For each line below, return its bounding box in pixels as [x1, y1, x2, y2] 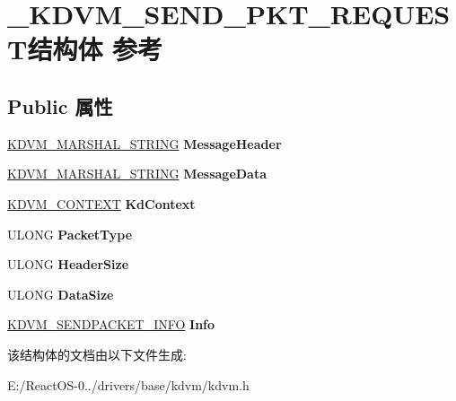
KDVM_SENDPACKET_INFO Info [7, 315, 215, 334]
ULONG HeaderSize [7, 255, 129, 274]
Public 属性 [7, 92, 113, 119]
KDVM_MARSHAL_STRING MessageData [7, 164, 267, 183]
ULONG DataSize [7, 284, 114, 303]
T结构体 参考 [7, 31, 163, 67]
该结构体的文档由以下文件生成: [7, 344, 187, 363]
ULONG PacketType [7, 224, 133, 243]
